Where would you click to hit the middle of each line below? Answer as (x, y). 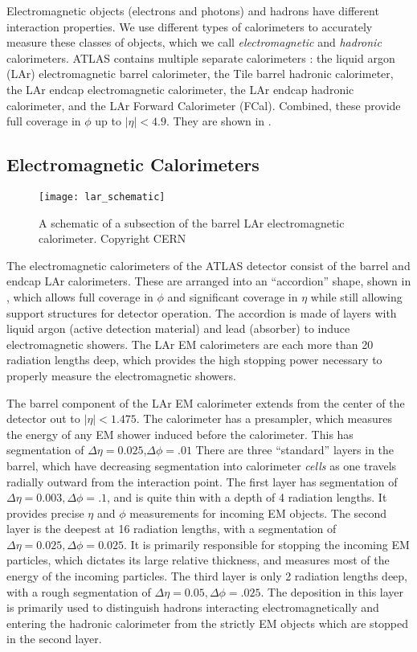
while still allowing (356, 296)
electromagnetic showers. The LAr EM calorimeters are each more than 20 (190, 344)
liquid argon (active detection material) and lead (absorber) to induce (178, 328)
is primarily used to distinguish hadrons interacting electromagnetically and (193, 607)
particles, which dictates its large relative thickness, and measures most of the (198, 560)
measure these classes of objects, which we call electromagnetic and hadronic (194, 42)
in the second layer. (54, 639)
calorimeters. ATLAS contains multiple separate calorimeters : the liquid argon (201, 57)
